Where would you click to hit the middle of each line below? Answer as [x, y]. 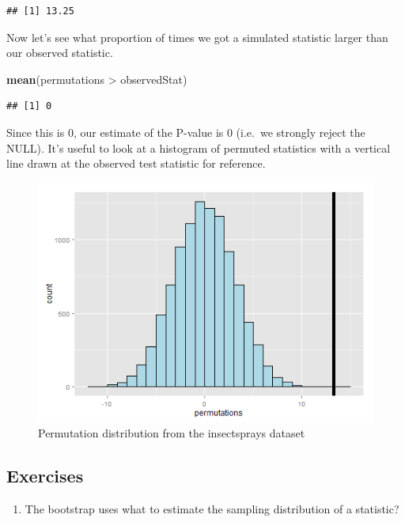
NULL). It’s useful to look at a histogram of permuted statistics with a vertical [199, 148]
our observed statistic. [60, 53]
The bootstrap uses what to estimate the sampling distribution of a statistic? [212, 508]
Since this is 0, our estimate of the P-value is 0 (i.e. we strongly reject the [186, 132]
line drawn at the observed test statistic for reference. [136, 163]
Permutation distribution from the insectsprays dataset [172, 433]
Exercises [45, 476]
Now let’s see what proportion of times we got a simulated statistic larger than [197, 37]
